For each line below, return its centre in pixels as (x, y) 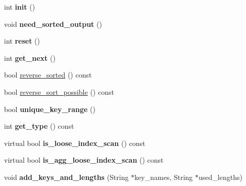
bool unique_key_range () (50, 109)
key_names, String (164, 177)
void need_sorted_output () (53, 24)
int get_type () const (39, 126)
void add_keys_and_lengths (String (66, 177)
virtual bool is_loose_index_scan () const (75, 143)
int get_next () (30, 58)
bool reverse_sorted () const (48, 75)
